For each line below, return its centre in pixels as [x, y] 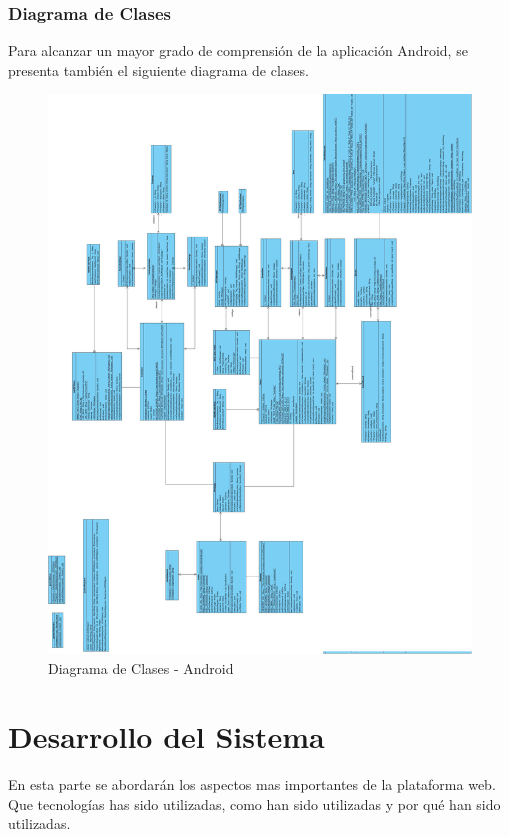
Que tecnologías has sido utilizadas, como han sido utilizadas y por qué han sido [254, 803]
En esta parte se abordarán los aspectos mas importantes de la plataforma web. [252, 784]
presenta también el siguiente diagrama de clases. [158, 69]
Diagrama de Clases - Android [141, 667]
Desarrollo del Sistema [166, 736]
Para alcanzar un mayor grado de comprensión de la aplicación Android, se [238, 50]
